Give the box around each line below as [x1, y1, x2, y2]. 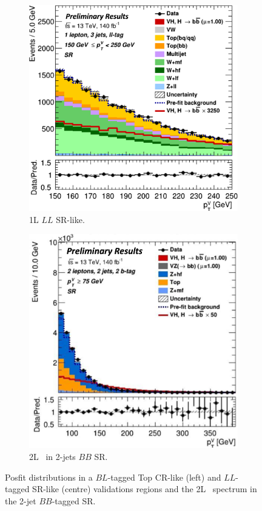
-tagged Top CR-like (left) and [107, 470, 221, 483]
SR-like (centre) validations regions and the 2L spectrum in [32, 482, 257, 495]
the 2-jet [5, 494, 36, 507]
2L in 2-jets [29, 450, 76, 462]
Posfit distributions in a [5, 470, 93, 483]
